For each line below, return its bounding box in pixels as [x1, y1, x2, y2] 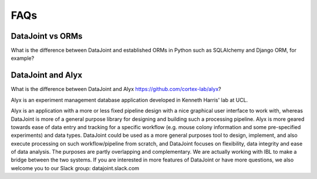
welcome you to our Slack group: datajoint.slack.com [11, 164, 140, 171]
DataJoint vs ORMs [11, 31, 83, 41]
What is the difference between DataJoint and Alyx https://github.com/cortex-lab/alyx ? [11, 86, 221, 93]
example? [11, 55, 35, 62]
